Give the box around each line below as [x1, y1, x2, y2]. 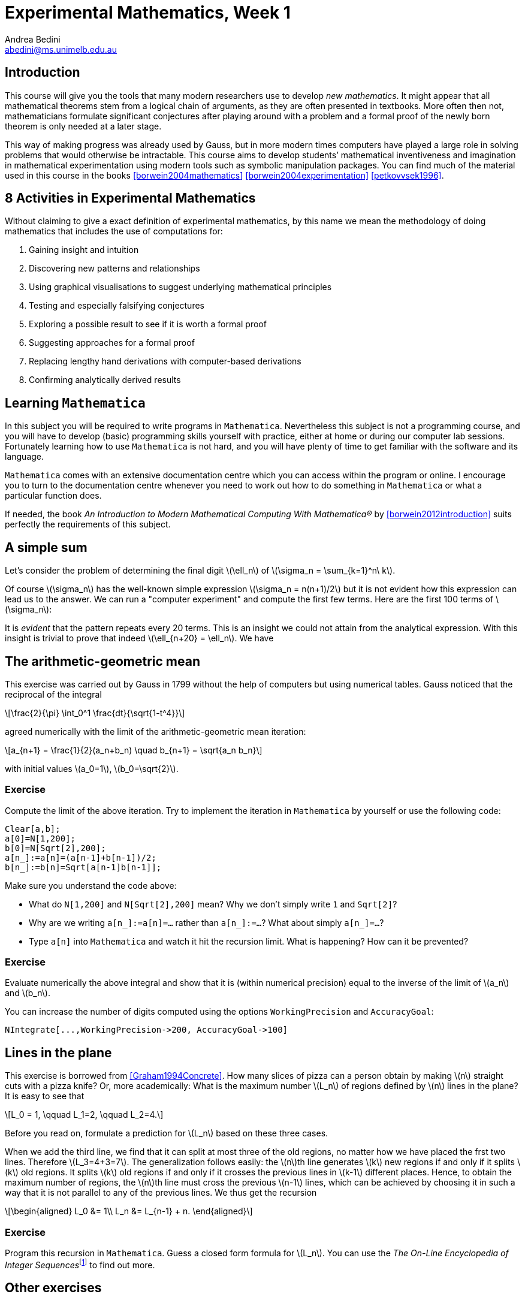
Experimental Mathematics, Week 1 [5, 2, 291, 23]
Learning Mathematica [5, 395, 146, 411]
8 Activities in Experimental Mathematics [5, 191, 256, 206]
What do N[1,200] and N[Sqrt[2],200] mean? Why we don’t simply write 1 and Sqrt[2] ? [29, 898, 397, 909]
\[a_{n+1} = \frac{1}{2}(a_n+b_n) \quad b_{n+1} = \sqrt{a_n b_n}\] [5, 744, 262, 755]
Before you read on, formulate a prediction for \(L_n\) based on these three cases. [5, 1128, 328, 1139]
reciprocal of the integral [5, 689, 102, 699]
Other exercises [5, 1280, 102, 1296]
